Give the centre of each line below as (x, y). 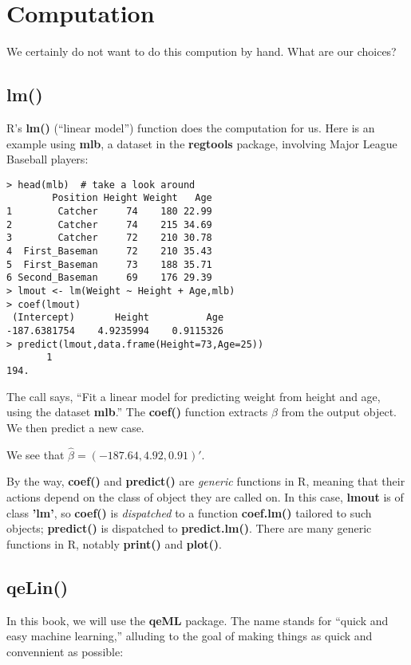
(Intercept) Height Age (118, 318)
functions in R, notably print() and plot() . (114, 543)
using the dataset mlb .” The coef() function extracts (137, 412)
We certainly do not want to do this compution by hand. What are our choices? (202, 51)
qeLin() (38, 586)
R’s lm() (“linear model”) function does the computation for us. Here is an (191, 127)
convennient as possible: (65, 651)
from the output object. (339, 412)
